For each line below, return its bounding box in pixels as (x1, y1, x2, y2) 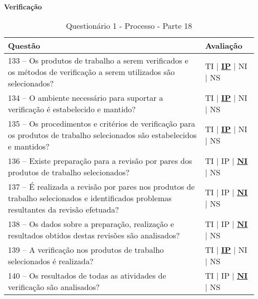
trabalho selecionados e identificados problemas (8, 192, 172, 204)
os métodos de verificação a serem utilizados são (8, 66, 175, 77)
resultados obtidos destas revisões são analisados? (8, 229, 180, 241)
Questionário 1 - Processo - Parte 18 (65, 19, 193, 31)
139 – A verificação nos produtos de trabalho (8, 243, 164, 255)
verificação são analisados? (8, 281, 100, 293)
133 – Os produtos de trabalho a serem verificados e (8, 54, 189, 66)
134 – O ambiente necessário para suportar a (8, 91, 163, 103)
